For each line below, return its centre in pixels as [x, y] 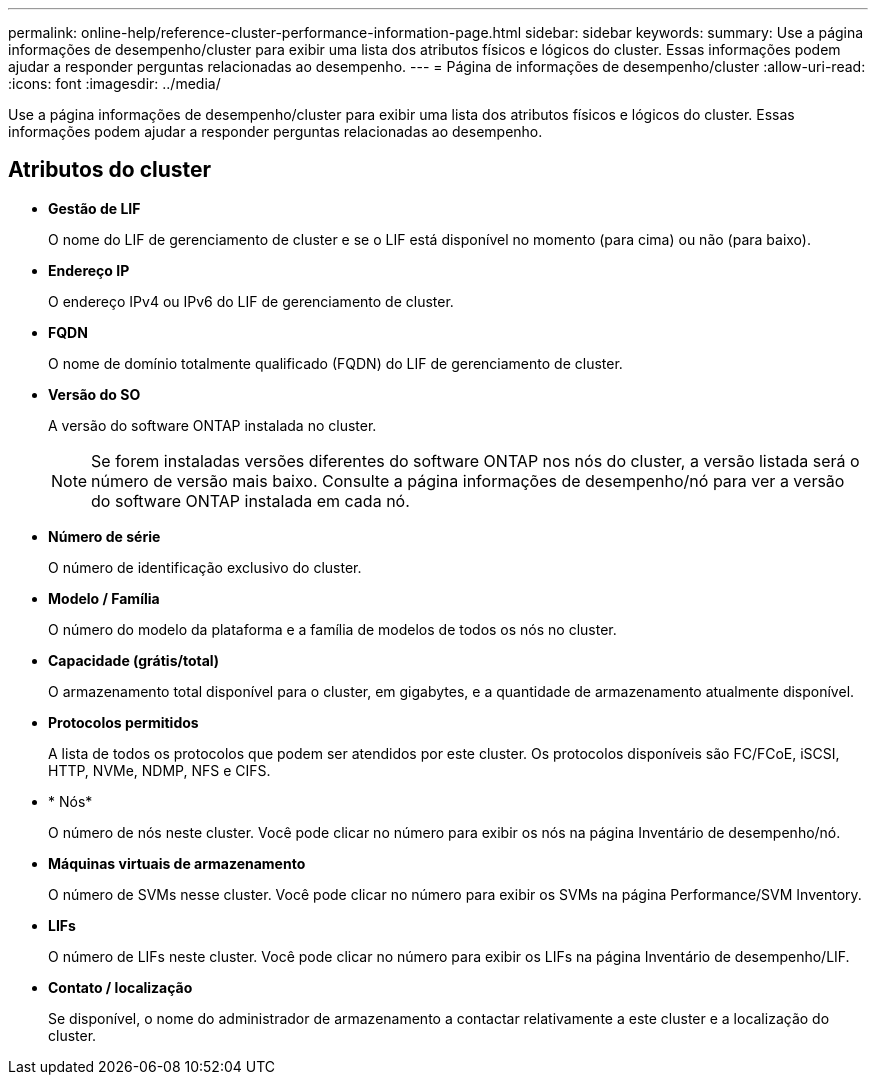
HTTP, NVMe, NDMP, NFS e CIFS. [159, 770]
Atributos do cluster [110, 170]
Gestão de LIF [94, 208]
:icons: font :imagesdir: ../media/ [114, 83]
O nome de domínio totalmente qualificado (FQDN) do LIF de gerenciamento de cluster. [335, 363]
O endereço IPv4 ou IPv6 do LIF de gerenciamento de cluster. [251, 301]
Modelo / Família [104, 598]
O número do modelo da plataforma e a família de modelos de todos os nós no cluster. [332, 629]
